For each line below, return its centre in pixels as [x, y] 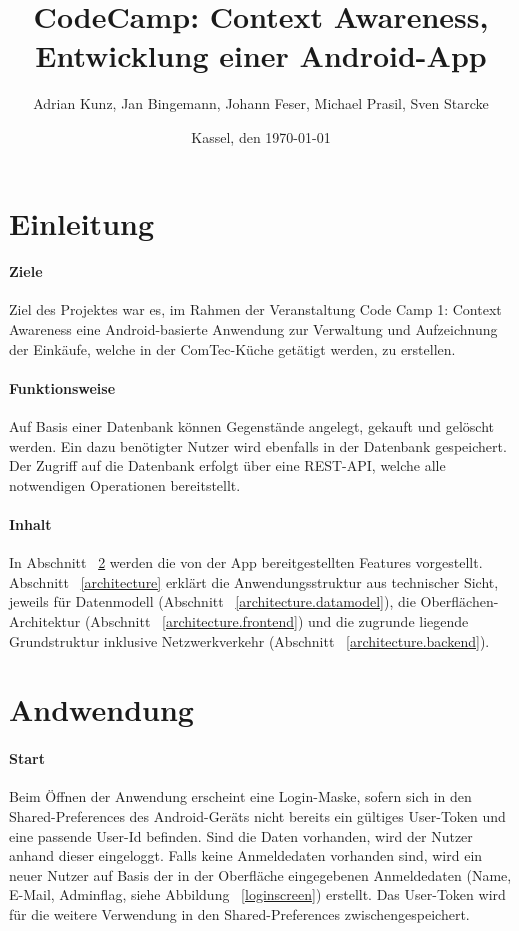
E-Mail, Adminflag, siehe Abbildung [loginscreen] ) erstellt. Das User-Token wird [257, 894]
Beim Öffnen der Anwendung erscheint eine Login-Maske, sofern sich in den [240, 796]
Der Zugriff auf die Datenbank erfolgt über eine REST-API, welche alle [227, 465]
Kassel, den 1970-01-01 [261, 136]
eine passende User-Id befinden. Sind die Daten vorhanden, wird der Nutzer [241, 835]
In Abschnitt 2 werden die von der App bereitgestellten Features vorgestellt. [246, 562]
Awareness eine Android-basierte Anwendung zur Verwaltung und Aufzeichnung [253, 329]
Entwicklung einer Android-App [261, 55]
